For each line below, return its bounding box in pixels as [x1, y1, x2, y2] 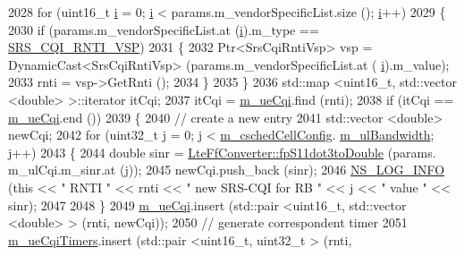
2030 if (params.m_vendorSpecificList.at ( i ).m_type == [8, 20, 319, 38]
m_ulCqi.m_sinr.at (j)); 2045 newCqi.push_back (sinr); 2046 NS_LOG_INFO [8, 160, 445, 179]
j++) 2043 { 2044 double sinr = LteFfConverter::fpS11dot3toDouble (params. [8, 142, 436, 161]
